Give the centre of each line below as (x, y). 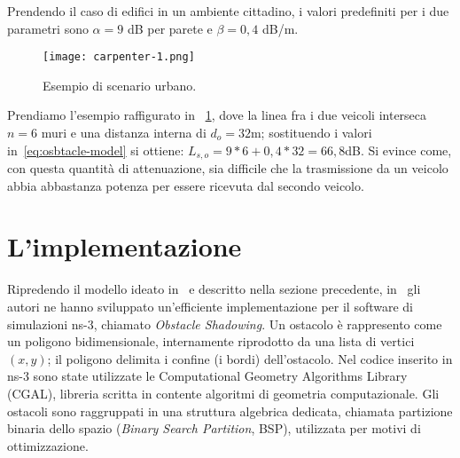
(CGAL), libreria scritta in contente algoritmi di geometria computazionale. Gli (223, 393)
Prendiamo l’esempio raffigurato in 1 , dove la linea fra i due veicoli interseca (217, 115)
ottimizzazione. (48, 445)
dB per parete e (170, 28)
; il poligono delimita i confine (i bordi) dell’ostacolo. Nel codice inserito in (250, 358)
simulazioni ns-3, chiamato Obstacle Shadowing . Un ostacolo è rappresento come (225, 324)
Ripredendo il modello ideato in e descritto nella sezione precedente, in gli (214, 289)
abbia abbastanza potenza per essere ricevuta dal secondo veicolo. (186, 185)
